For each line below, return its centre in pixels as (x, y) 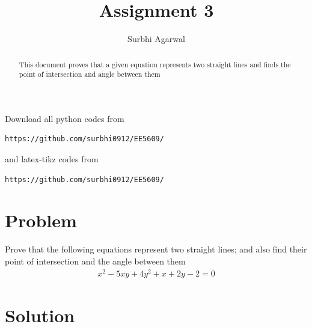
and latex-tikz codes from (52, 159)
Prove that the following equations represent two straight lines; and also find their (156, 249)
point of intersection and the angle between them (95, 261)
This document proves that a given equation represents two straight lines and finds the (155, 64)
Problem (41, 220)
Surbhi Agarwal (156, 39)
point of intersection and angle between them (90, 74)
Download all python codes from (65, 118)
